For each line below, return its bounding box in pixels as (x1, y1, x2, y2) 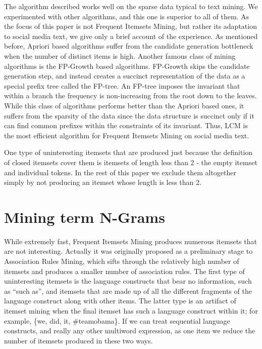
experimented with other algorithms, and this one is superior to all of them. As (4, 11, 249, 21)
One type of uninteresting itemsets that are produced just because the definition (4, 147, 253, 158)
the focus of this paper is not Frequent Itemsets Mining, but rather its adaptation (4, 21, 257, 31)
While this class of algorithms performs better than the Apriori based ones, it (4, 100, 244, 110)
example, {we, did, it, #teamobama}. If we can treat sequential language (4, 315, 230, 326)
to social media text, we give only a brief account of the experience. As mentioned (4, 30, 258, 41)
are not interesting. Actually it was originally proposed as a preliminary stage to (4, 246, 253, 256)
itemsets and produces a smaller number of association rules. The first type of (4, 265, 245, 276)
